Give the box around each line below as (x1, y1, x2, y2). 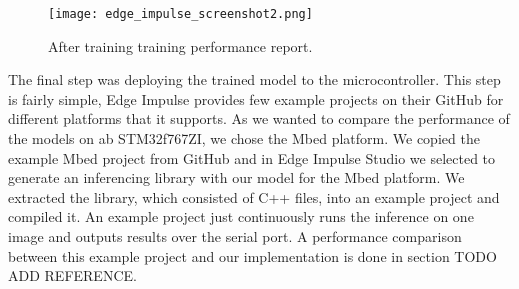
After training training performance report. (48, 35, 313, 56)
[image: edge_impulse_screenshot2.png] (48, 7, 313, 21)
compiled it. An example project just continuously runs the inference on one (8, 206, 474, 227)
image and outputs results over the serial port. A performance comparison (8, 226, 462, 246)
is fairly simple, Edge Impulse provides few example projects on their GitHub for (8, 88, 504, 109)
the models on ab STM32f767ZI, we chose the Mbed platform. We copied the (8, 128, 480, 149)
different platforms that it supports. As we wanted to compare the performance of (8, 108, 510, 129)
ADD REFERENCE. (8, 265, 137, 286)
